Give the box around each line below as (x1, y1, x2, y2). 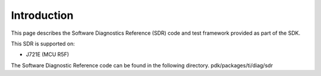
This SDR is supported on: (11, 40, 75, 47)
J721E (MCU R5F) (26, 51, 70, 58)
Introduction (11, 9, 74, 22)
